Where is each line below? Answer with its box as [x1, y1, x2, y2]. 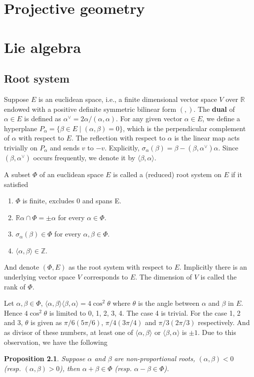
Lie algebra [4, 37, 81, 57]
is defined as [24, 113, 61, 124]
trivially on [4, 142, 37, 152]
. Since [218, 142, 238, 152]
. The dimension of [135, 272, 192, 282]
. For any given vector [116, 113, 182, 124]
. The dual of [193, 103, 235, 114]
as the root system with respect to [68, 262, 172, 272]
